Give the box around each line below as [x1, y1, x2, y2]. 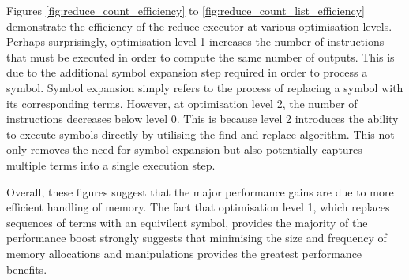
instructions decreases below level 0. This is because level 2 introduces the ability [6, 110, 399, 127]
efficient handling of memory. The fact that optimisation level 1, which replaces [6, 199, 390, 215]
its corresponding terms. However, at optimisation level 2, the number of [6, 95, 358, 111]
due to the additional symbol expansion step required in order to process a [6, 64, 368, 80]
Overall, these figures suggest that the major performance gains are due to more [6, 183, 394, 200]
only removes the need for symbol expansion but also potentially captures [6, 141, 362, 158]
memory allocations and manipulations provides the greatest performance [6, 245, 362, 261]
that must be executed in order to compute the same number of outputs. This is [6, 48, 395, 65]
